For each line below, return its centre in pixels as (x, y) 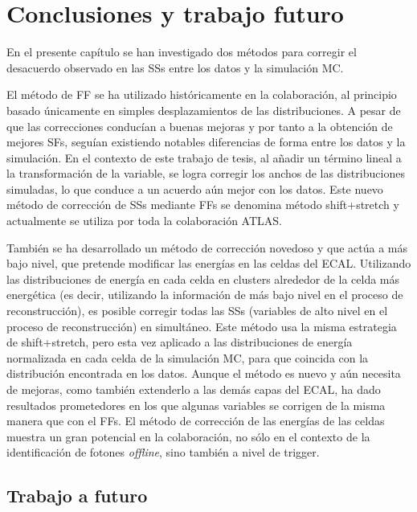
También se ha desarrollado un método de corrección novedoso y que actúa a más (207, 247)
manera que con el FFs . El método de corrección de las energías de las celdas (196, 421)
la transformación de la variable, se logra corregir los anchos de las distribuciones (206, 173)
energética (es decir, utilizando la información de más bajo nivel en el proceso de (205, 295)
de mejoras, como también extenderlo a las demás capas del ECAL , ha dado (194, 389)
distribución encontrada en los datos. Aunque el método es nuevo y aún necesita (204, 373)
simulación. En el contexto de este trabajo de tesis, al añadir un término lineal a (204, 157)
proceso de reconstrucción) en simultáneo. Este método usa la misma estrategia (202, 326)
